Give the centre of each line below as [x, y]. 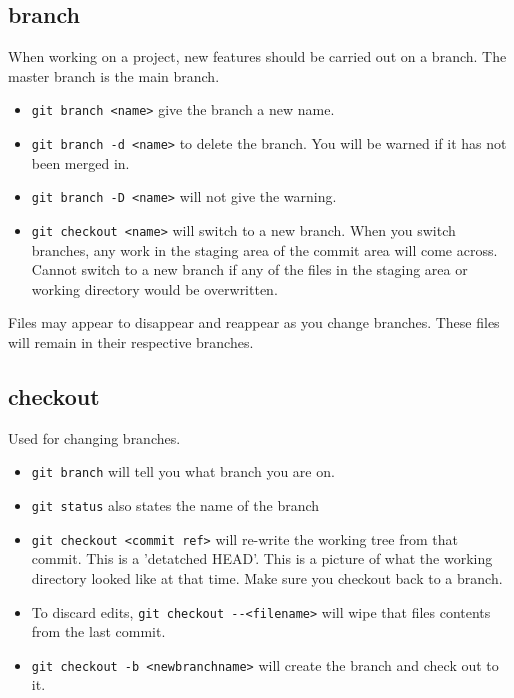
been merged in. [80, 162]
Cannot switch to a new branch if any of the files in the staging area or [249, 269]
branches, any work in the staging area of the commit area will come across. [264, 249]
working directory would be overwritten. [154, 288]
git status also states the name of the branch [175, 505]
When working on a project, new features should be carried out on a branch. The [257, 56]
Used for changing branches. [94, 437]
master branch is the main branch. [114, 75]
